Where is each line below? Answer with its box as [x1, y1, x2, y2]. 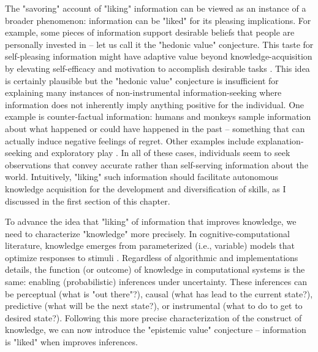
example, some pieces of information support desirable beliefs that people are [5, 26, 295, 39]
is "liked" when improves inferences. [5, 335, 138, 348]
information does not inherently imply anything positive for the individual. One [5, 98, 305, 111]
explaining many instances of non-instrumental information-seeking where [5, 86, 282, 99]
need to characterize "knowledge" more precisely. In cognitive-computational [5, 227, 290, 240]
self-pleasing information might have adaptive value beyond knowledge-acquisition [5, 50, 312, 63]
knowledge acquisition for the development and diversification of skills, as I [5, 182, 286, 195]
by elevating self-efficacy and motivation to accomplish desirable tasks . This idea [5, 61, 310, 74]
